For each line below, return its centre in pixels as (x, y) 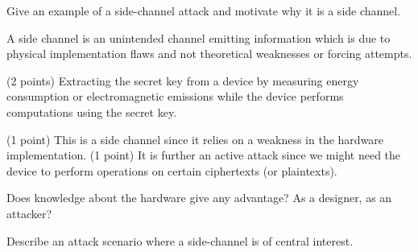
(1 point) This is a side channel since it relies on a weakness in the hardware (195, 139)
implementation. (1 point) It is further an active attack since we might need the (204, 155)
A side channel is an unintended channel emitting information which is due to (199, 37)
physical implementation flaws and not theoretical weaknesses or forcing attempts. (209, 54)
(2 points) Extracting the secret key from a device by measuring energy (183, 80)
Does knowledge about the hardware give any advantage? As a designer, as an (199, 198)
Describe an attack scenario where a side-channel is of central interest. (180, 240)
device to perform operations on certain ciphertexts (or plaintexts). (172, 170)
